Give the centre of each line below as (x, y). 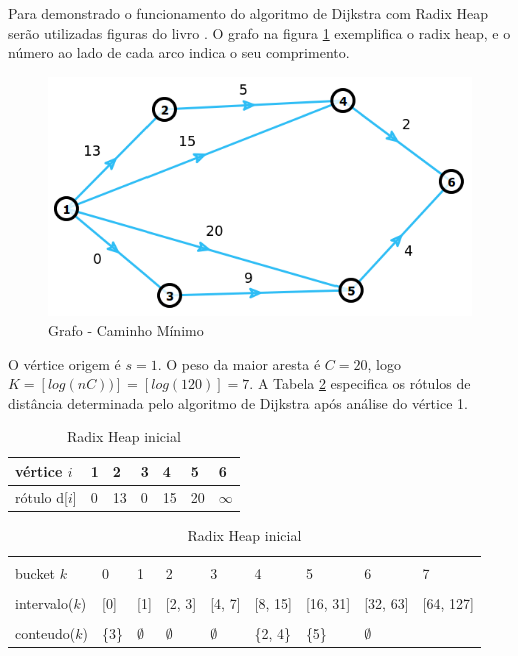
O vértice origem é (64, 363)
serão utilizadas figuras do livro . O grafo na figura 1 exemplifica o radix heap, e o (259, 32)
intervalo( (44, 603)
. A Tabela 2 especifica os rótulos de (360, 383)
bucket (35, 573)
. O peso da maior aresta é (239, 363)
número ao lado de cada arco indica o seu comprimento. (179, 52)
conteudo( (45, 633)
